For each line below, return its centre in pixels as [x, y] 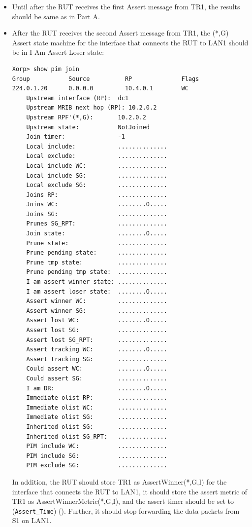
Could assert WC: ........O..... [97, 369]
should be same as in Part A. [56, 16]
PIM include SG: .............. [97, 456]
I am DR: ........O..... [97, 388]
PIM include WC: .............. [97, 446]
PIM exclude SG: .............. [97, 466]
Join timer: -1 [76, 137]
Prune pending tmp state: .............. [97, 272]
